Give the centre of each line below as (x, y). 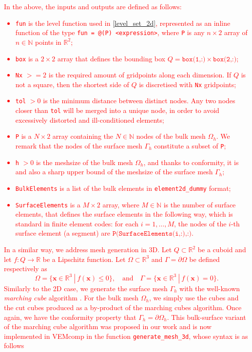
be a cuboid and (222, 250)
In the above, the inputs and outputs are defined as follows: (93, 6)
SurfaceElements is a (48, 204)
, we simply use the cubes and (194, 298)
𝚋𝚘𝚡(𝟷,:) (194, 59)
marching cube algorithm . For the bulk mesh (71, 298)
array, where (121, 204)
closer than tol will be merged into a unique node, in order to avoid (117, 110)
